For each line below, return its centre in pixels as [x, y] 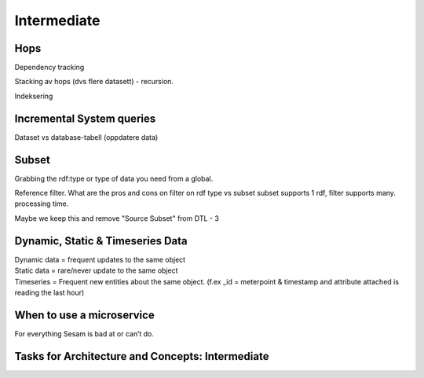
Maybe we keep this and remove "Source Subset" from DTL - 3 [117, 218]
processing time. [42, 204]
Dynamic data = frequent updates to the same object [100, 259]
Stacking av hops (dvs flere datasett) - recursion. [94, 82]
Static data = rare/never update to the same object [96, 270]
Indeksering [34, 96]
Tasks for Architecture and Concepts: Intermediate [142, 356]
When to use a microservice [84, 315]
